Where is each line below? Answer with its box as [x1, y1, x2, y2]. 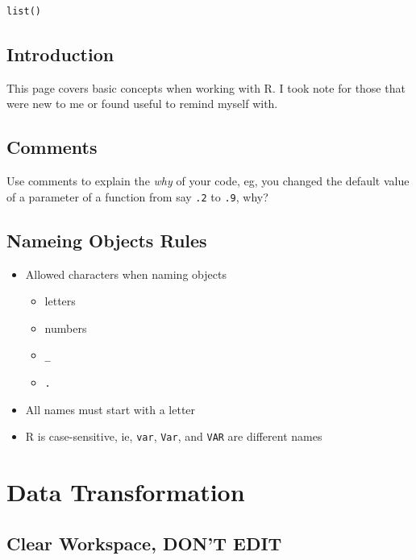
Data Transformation [6, 475, 245, 508]
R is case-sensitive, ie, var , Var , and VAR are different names [25, 428, 322, 445]
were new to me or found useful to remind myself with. [6, 95, 278, 112]
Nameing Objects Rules [6, 227, 207, 252]
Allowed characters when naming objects [25, 265, 227, 282]
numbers [44, 319, 87, 336]
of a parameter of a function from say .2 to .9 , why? [6, 188, 268, 205]
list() [6, 6, 41, 17]
